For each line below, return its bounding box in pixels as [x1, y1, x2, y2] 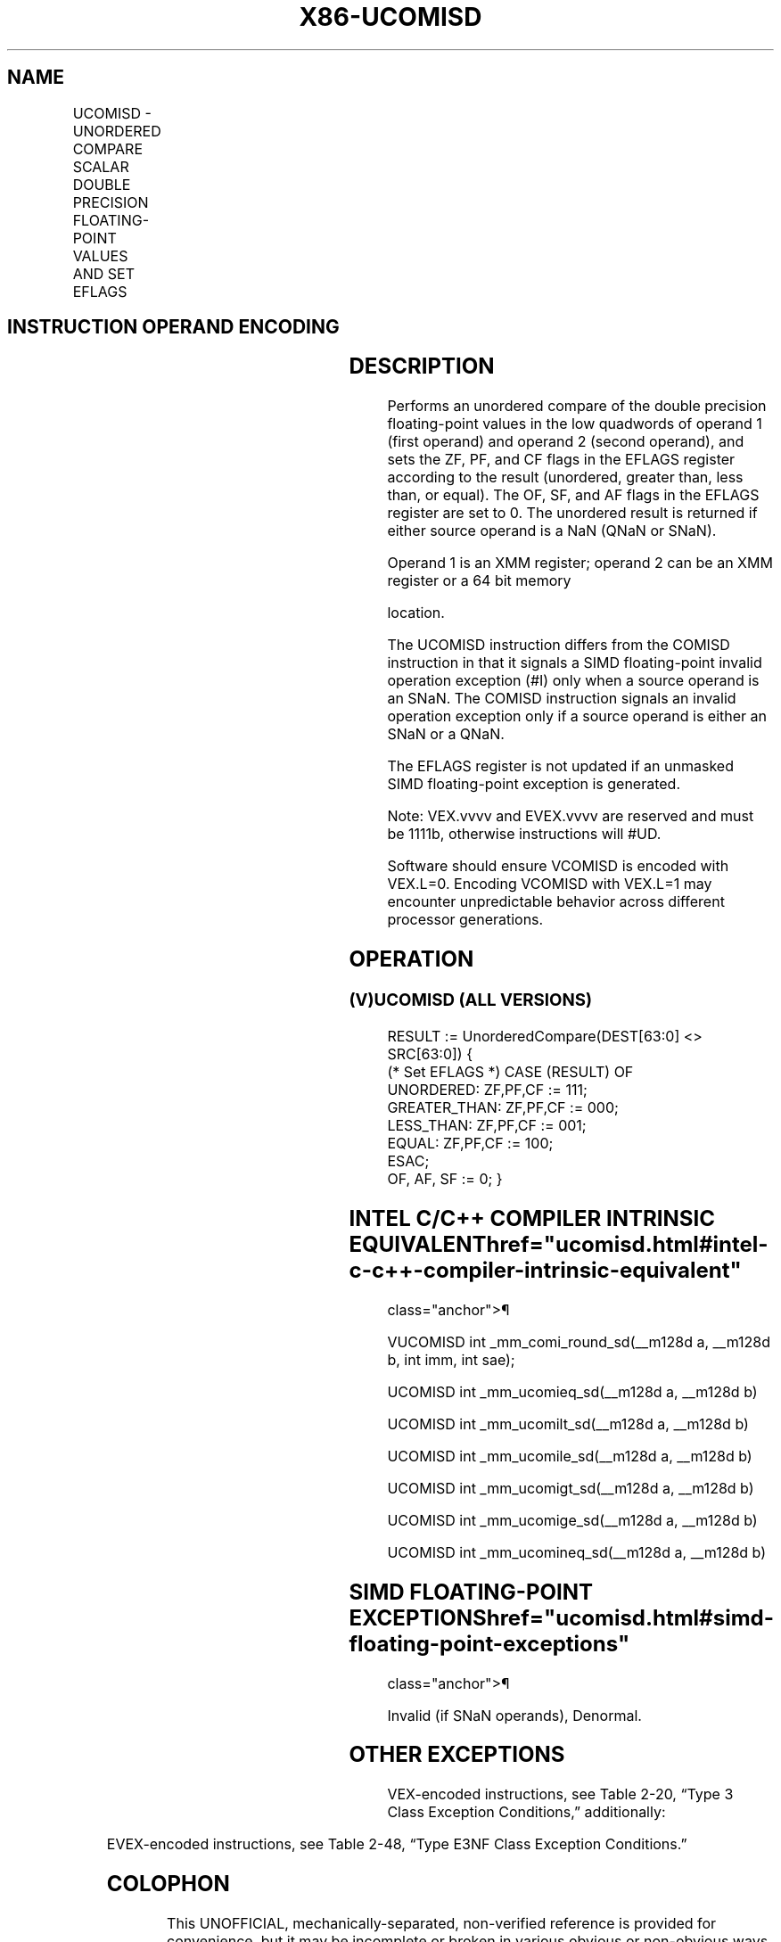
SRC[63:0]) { [387, 1044, 473, 1063]
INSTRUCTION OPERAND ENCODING [7, 316, 340, 339]
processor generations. [387, 910, 544, 929]
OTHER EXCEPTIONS [349, 1741, 565, 1768]
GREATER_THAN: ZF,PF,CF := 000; [387, 1098, 619, 1116]
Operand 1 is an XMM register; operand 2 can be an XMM [387, 554, 773, 572]
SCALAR [72, 157, 129, 176]
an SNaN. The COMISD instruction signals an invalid [387, 689, 736, 708]
